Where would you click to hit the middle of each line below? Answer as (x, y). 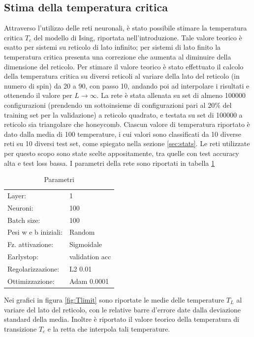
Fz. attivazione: (31, 244)
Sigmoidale (85, 244)
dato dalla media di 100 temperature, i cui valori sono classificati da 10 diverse (123, 134)
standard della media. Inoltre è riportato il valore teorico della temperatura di (122, 319)
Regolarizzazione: (33, 269)
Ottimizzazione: (31, 281)
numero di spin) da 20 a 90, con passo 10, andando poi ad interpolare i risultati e (127, 85)
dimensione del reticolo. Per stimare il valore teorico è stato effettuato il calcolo (124, 66)
